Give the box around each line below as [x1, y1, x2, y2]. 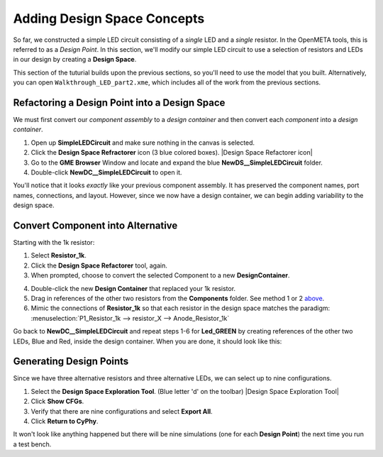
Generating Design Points [13, 356, 129, 368]
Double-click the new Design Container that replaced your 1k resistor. [30, 284, 236, 292]
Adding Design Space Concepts [13, 11, 205, 26]
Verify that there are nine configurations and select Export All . [30, 407, 213, 415]
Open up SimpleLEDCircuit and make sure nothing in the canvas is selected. [30, 138, 255, 147]
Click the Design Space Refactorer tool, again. [30, 261, 168, 270]
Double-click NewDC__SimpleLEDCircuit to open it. [30, 167, 182, 177]
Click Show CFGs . [30, 397, 84, 406]
